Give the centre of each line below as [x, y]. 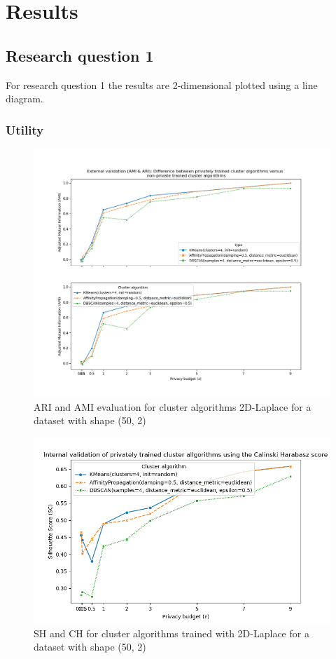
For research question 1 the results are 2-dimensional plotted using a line [162, 84]
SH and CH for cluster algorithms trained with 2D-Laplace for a [171, 633]
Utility [25, 129]
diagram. [24, 98]
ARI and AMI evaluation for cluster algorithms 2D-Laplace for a [173, 406]
